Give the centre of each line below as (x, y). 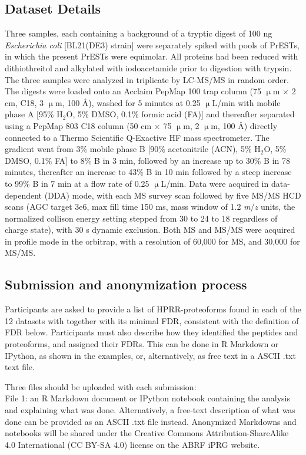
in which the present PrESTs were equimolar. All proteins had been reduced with (152, 56)
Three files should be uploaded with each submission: (101, 386)
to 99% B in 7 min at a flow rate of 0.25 (77, 183)
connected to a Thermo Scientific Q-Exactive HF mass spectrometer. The (137, 137)
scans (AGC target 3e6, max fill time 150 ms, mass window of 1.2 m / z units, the (150, 207)
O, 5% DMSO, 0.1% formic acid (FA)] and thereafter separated (180, 114)
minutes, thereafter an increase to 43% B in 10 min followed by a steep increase (148, 172)
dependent (24, 195)
